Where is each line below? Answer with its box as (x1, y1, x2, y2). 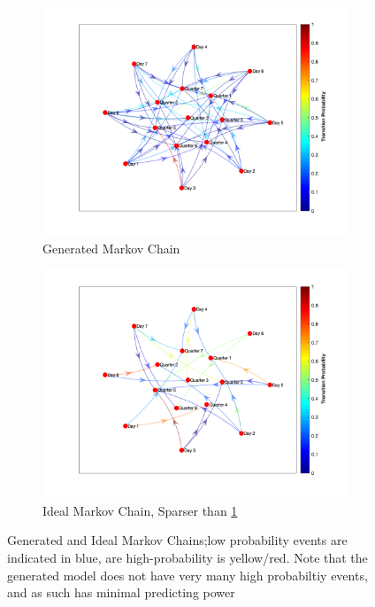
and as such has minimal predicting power (7, 583, 235, 602)
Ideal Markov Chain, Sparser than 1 (42, 501, 238, 519)
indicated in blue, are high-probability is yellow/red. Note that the (7, 548, 368, 566)
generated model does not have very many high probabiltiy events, (7, 565, 368, 584)
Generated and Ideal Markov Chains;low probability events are (7, 531, 348, 549)
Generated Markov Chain (42, 238, 180, 257)
